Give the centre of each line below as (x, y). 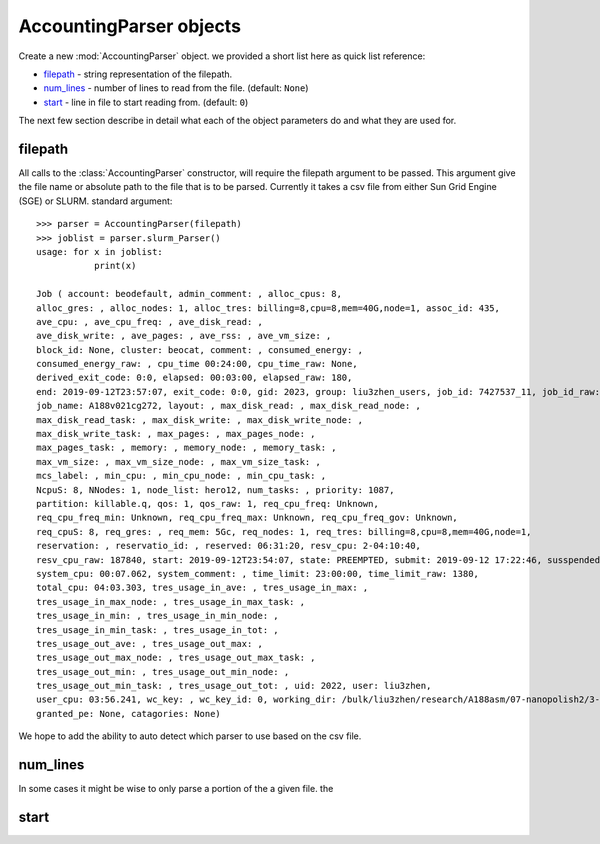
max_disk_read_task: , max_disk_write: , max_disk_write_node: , (200, 419)
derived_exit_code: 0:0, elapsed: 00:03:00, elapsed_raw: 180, (194, 378)
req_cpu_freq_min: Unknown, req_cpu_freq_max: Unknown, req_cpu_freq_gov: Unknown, (247, 518)
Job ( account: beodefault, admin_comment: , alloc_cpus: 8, (189, 294)
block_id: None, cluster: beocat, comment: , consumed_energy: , (200, 349)
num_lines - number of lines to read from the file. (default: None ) (176, 88)
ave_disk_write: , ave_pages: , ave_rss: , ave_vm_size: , (184, 336)
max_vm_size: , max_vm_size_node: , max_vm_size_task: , (179, 461)
